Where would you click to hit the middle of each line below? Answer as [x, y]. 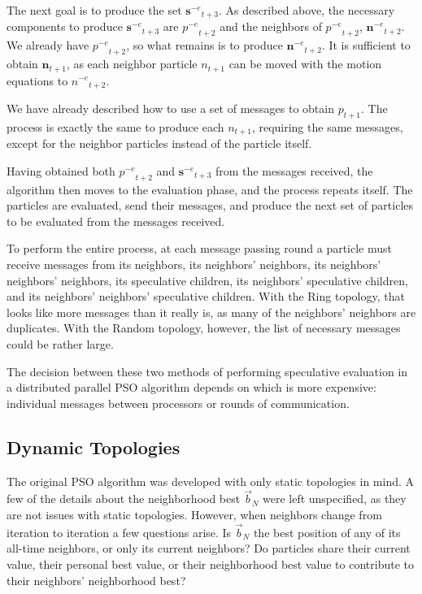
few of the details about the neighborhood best [124, 499]
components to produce [65, 26]
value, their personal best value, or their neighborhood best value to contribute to [211, 564]
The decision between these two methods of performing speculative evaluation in [207, 371]
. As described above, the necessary [307, 10]
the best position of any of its [327, 532]
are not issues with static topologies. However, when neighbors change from [194, 514]
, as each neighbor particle [132, 64]
